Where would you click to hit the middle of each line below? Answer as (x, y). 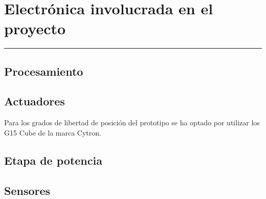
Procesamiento (44, 71)
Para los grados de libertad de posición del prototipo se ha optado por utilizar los (132, 123)
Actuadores (35, 101)
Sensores (27, 190)
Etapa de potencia (53, 160)
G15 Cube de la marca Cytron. (53, 132)
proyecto (35, 28)
